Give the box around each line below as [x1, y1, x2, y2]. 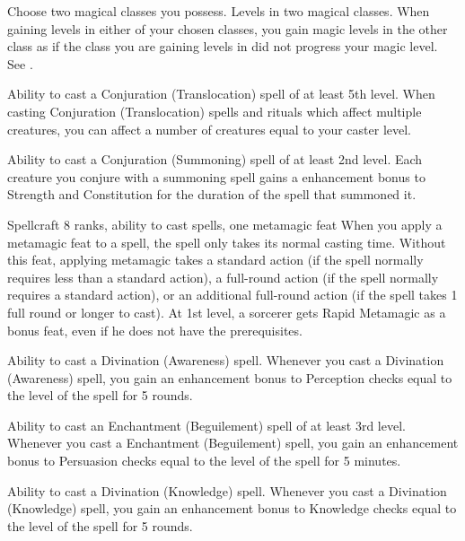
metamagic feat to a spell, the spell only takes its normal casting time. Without [7, 232, 446, 251]
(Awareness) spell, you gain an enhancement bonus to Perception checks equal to [7, 368, 452, 387]
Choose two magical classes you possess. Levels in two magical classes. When [7, 2, 430, 20]
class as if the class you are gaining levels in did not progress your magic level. [7, 37, 438, 56]
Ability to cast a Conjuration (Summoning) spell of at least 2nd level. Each [7, 150, 423, 169]
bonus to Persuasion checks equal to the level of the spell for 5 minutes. [7, 451, 401, 470]
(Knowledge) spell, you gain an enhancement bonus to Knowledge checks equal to [7, 499, 457, 518]
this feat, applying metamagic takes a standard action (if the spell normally [7, 250, 424, 269]
